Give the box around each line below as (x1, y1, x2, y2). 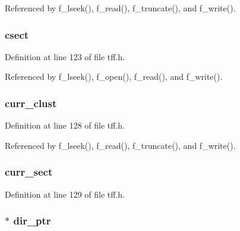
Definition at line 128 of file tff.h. (5, 119, 125, 132)
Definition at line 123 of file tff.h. (5, 50, 125, 63)
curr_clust (5, 95, 57, 110)
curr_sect (5, 164, 53, 179)
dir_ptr (13, 213, 51, 228)
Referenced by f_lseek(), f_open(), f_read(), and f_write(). (5, 70, 223, 83)
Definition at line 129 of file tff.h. (5, 188, 125, 200)
